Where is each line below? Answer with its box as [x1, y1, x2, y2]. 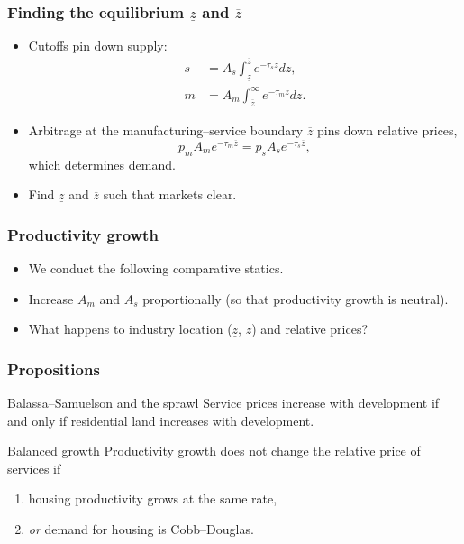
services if [7, 458, 61, 477]
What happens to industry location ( [28, 319, 232, 338]
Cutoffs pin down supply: [28, 36, 168, 55]
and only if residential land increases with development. [7, 410, 314, 429]
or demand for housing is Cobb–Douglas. [28, 520, 254, 538]
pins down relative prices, [317, 120, 458, 139]
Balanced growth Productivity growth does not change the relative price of [7, 441, 421, 460]
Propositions [7, 357, 100, 380]
